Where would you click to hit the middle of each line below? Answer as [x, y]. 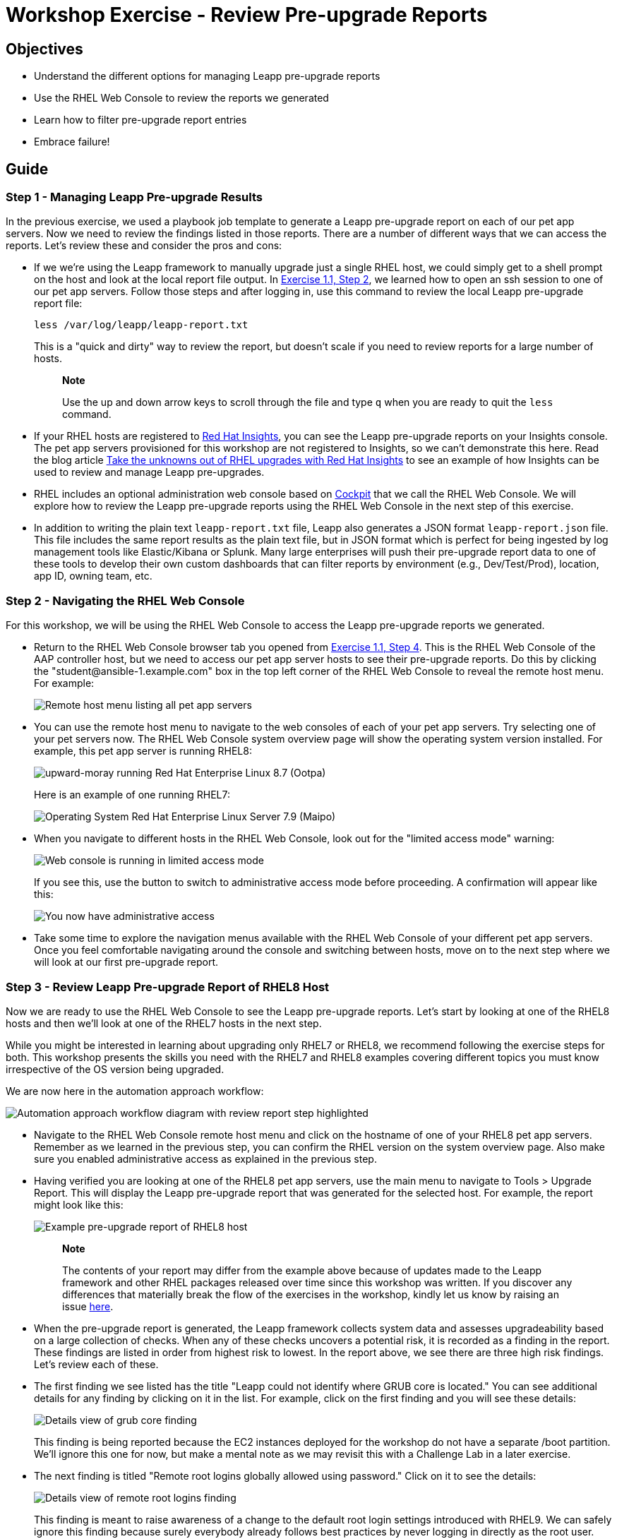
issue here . [88, 1306]
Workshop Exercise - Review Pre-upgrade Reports [247, 15]
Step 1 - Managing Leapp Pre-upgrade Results [134, 197]
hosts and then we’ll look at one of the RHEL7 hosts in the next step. [164, 1023]
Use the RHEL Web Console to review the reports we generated [181, 98]
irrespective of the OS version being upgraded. [115, 1069]
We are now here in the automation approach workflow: [135, 1091]
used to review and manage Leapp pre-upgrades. [149, 472]
